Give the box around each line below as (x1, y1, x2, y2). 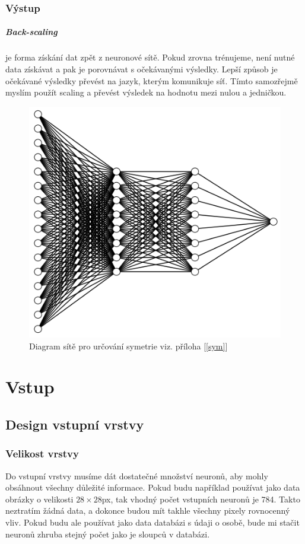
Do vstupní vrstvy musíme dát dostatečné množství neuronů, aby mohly (5, 469, 268, 482)
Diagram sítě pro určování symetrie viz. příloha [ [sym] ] (29, 339, 228, 352)
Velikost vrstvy (5, 446, 79, 461)
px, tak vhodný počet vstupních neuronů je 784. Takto (101, 492, 300, 505)
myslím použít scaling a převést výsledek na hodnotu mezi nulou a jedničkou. (5, 86, 287, 98)
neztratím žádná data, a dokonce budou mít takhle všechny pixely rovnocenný (5, 504, 290, 517)
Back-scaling (5, 26, 58, 38)
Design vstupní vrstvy (5, 415, 144, 434)
